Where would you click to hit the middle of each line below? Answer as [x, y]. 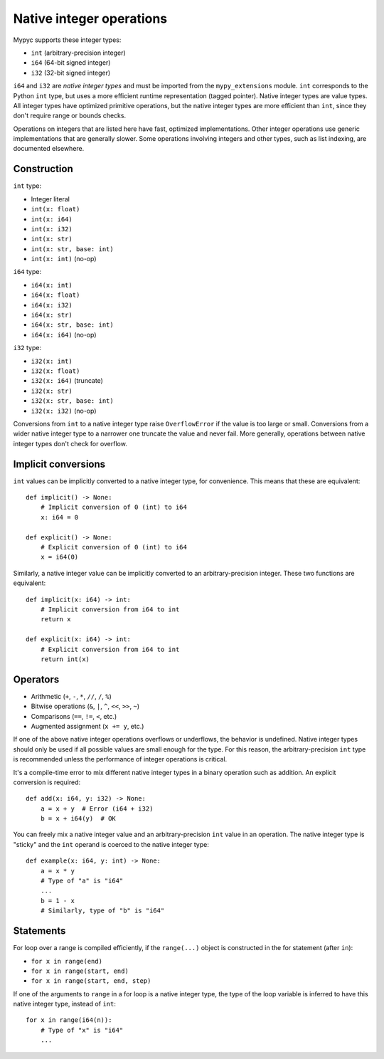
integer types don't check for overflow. [70, 443]
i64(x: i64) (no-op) [64, 334]
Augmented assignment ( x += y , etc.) [87, 726]
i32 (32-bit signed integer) [71, 73]
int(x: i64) [52, 219]
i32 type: [27, 348]
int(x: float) [55, 209]
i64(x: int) [52, 285]
